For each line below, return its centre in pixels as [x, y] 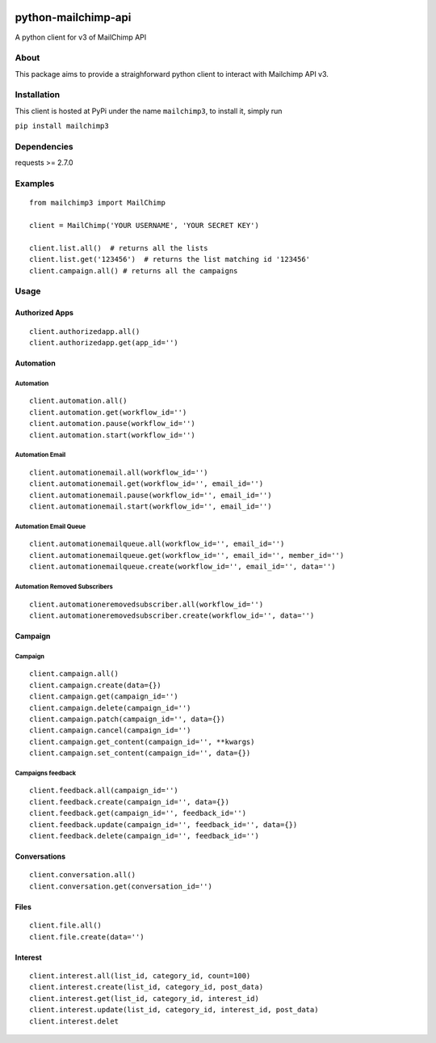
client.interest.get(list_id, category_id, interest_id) [145, 998]
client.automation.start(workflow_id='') [112, 435]
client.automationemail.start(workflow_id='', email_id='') [151, 507]
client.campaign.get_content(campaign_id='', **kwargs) [142, 741]
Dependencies [44, 146]
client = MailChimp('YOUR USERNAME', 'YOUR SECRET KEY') [145, 226]
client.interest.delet [74, 1021]
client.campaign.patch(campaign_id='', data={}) [127, 719]
